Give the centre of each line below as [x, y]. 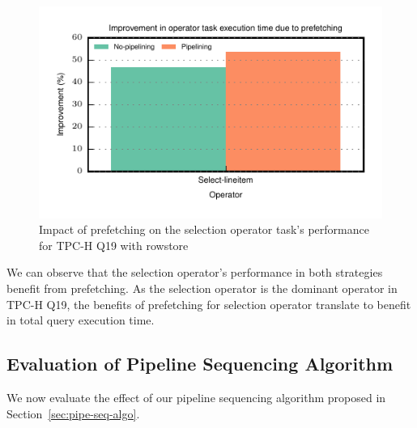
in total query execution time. [81, 320]
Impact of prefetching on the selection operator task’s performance [204, 229]
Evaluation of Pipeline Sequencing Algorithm [200, 364]
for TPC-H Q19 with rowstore [114, 245]
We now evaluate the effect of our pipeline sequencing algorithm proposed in [196, 397]
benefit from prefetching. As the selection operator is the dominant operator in [202, 288]
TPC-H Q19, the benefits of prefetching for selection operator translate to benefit [209, 304]
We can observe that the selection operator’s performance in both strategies [195, 272]
